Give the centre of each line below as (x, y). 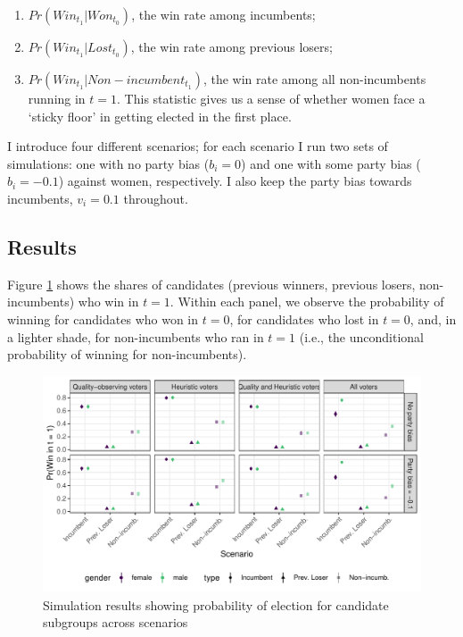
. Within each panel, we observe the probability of (307, 302)
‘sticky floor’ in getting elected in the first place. (160, 116)
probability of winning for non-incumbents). (127, 354)
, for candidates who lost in (304, 318)
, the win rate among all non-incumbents (314, 79)
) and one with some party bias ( (331, 163)
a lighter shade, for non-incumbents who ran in (136, 336)
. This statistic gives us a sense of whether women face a (271, 98)
